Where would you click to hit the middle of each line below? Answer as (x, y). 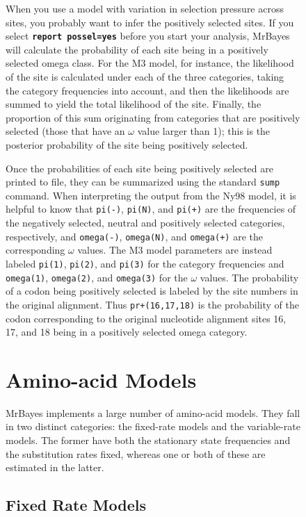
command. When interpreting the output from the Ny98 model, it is (151, 195)
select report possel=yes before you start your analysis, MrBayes (148, 36)
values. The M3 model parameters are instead (175, 250)
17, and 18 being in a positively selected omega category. (127, 332)
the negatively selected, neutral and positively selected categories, (145, 223)
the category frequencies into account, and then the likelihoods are (147, 90)
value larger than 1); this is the (204, 131)
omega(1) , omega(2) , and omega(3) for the (97, 277)
